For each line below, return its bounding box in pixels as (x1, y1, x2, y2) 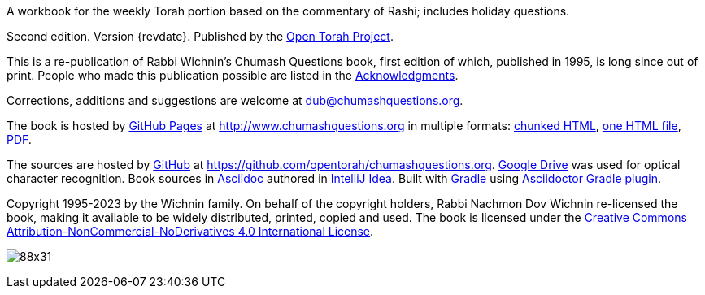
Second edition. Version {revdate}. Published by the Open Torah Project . (7, 29, 394, 43)
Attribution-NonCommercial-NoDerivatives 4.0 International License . (7, 224, 374, 238)
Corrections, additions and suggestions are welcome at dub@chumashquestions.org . (7, 93, 463, 107)
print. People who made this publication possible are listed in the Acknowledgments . (7, 68, 459, 82)
